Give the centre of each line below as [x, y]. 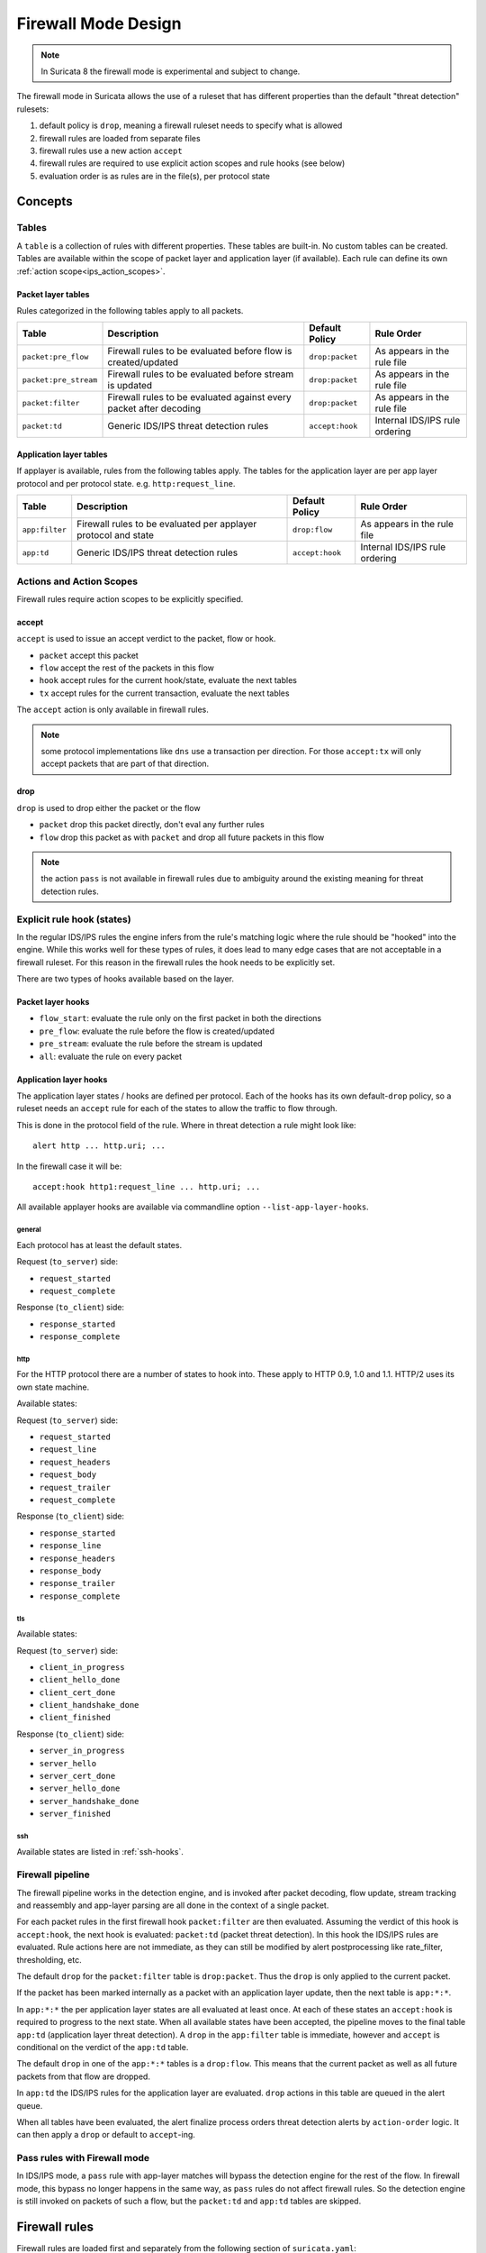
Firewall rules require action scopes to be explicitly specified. [130, 598]
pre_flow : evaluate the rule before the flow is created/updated [157, 1031]
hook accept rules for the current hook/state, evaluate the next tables [168, 680]
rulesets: [33, 109]
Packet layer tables [53, 294]
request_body [68, 1475]
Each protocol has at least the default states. [99, 1245]
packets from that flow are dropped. [83, 2076]
